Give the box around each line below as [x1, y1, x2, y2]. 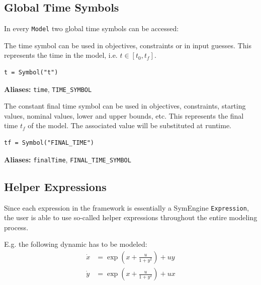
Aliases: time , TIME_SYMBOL [4, 83, 92, 94]
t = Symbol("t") [4, 69, 58, 76]
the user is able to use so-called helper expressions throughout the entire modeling [4, 212, 257, 223]
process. [4, 222, 29, 232]
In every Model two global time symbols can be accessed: [4, 23, 179, 34]
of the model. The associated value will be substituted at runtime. [28, 120, 231, 131]
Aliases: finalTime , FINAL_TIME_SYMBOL [4, 154, 131, 164]
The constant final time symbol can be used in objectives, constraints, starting [4, 101, 246, 111]
